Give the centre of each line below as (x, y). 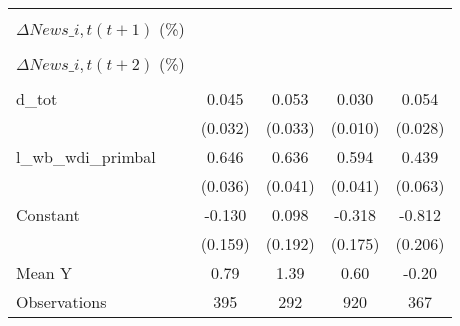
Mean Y (44, 272)
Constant (48, 214)
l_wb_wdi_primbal (86, 156)
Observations (61, 301)
